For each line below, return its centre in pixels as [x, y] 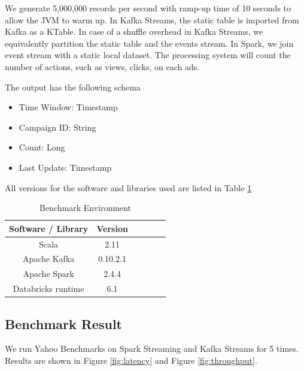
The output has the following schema [73, 87]
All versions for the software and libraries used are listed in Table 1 [128, 187]
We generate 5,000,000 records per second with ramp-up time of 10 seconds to [148, 8]
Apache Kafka [48, 259]
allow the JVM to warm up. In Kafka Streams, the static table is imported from [152, 19]
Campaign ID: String [57, 127]
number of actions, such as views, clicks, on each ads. [102, 66]
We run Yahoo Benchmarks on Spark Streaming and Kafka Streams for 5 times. [152, 349]
